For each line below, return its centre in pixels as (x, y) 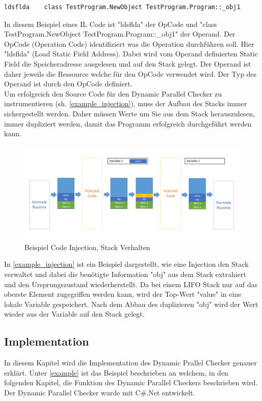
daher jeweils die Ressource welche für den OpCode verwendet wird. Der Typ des (130, 73)
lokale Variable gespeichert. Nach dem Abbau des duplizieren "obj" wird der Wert (131, 304)
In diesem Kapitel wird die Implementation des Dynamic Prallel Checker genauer (130, 363)
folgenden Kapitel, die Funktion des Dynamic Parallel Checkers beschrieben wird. (131, 382)
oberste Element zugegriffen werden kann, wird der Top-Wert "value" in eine (123, 294)
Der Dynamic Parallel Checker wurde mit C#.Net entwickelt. (100, 392)
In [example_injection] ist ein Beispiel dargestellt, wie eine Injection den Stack (126, 264)
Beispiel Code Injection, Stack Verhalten (87, 247)
